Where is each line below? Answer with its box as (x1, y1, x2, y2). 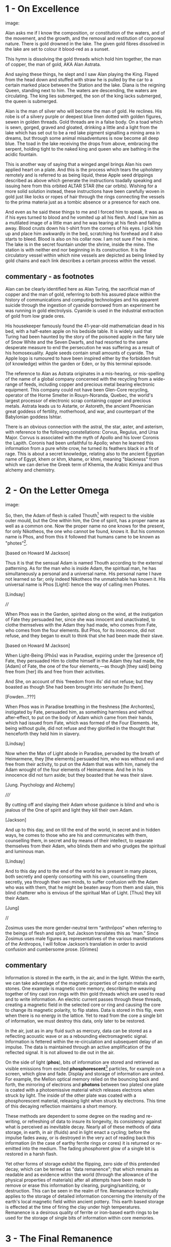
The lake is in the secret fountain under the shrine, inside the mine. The (5, 241, 155, 247)
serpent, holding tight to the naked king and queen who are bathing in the (5, 146, 159, 152)
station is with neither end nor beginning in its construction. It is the (5, 246, 147, 252)
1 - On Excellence (5, 3, 80, 15)
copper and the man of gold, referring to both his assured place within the (5, 291, 160, 297)
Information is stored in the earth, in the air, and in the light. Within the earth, (5, 974, 165, 980)
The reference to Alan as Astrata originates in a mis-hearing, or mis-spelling (5, 370, 164, 377)
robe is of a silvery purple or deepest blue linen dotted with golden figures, (5, 113, 162, 120)
